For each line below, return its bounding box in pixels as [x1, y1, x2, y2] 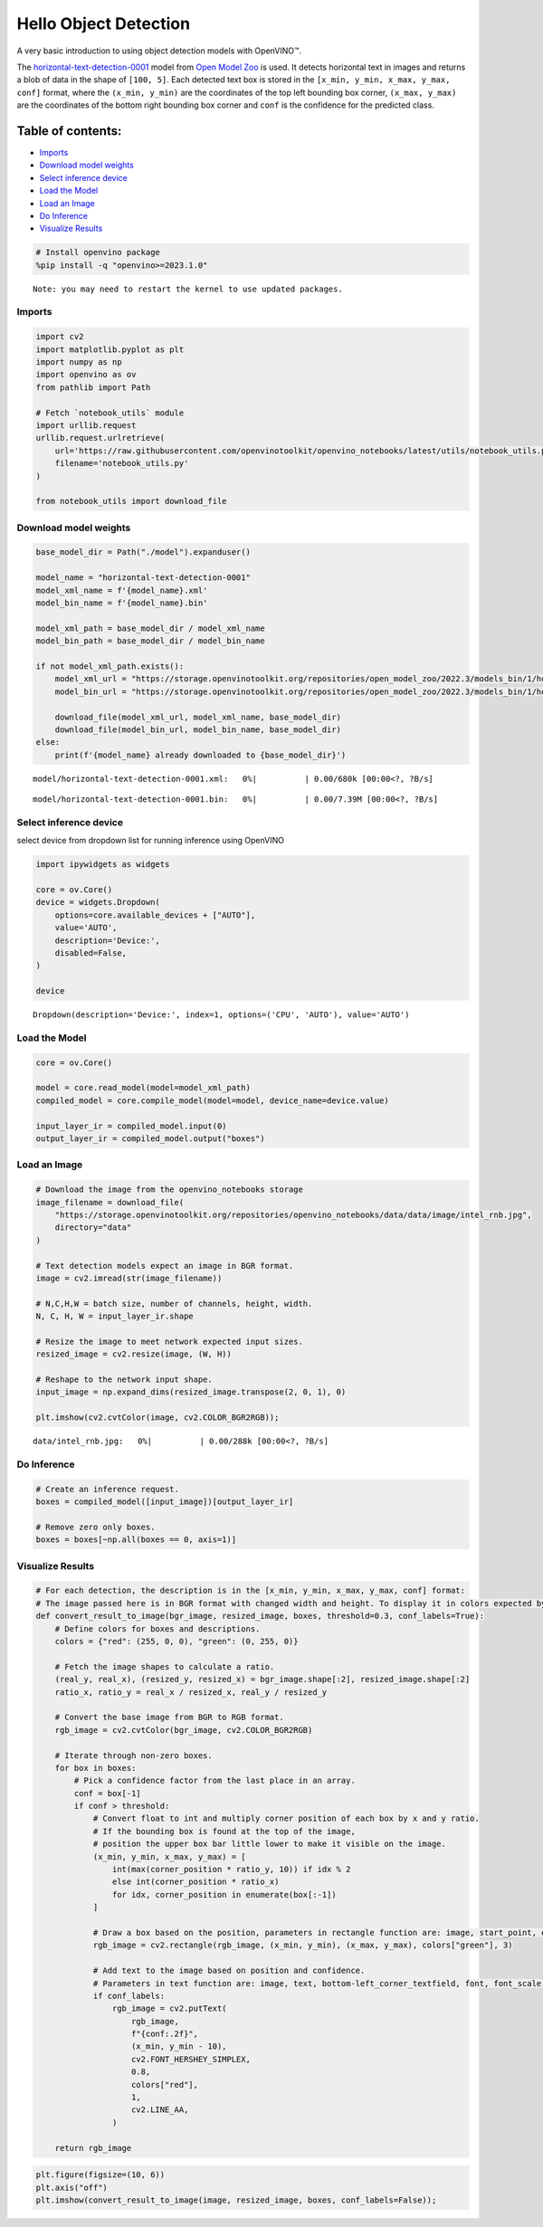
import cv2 [35, 331, 84, 342]
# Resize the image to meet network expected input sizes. [35, 1336, 303, 1347]
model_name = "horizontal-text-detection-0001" [35, 573, 251, 583]
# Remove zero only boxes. [35, 1521, 156, 1532]
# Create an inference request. [35, 1484, 180, 1494]
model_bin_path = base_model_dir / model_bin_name [35, 636, 266, 646]
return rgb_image [54, 2143, 132, 2153]
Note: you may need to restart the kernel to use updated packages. [33, 283, 343, 294]
